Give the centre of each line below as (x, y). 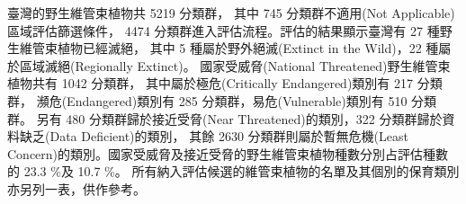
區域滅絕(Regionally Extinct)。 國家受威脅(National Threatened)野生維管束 (235, 65)
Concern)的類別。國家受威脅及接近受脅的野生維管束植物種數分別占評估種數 (228, 153)
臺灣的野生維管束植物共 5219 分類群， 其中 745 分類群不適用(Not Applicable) (231, 13)
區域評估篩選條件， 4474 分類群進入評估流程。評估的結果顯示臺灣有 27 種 (224, 30)
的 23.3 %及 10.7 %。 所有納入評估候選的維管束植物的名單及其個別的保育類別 (233, 171)
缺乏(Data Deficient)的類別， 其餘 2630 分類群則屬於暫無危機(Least (214, 136)
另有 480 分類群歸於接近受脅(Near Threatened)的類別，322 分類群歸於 (239, 118)
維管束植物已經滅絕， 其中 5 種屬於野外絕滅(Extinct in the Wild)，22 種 (229, 48)
